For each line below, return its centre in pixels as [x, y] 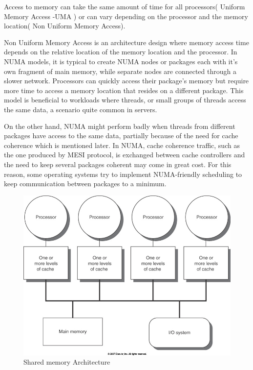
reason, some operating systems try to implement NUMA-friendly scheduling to [123, 174]
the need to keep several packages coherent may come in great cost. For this [118, 164]
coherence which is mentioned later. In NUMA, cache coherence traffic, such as [122, 145]
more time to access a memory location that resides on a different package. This [124, 90]
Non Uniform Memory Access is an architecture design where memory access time [126, 42]
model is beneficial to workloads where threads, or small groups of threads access [125, 100]
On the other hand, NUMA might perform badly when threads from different [120, 126]
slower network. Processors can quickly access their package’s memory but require [126, 81]
